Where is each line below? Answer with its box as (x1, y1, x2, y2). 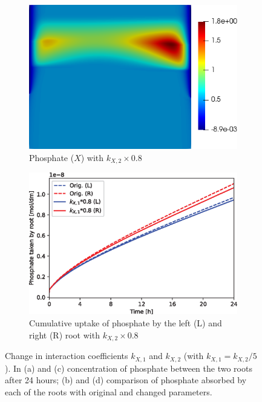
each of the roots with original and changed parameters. (5, 385, 212, 398)
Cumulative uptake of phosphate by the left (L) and (29, 317, 222, 329)
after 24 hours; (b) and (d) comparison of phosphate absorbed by (5, 374, 247, 386)
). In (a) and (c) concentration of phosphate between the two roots (5, 361, 252, 374)
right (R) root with (29, 328, 100, 341)
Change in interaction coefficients (5, 349, 128, 362)
